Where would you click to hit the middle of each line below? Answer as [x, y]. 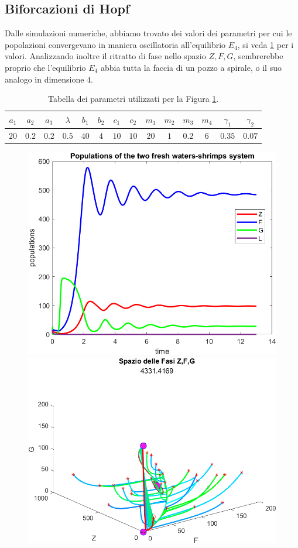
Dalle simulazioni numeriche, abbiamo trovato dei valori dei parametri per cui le [148, 33]
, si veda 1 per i [266, 44]
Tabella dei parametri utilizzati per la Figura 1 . [133, 99]
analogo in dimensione [44, 79]
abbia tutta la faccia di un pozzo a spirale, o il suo [191, 67]
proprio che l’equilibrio [45, 67]
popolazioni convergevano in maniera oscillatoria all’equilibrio [115, 44]
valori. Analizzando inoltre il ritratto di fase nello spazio [105, 56]
